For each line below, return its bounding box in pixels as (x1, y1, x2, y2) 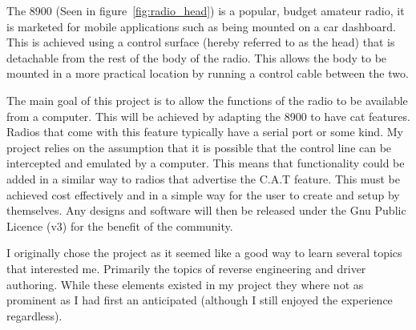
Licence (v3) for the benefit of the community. (6, 217, 233, 234)
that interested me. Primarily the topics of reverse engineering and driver (6, 260, 366, 276)
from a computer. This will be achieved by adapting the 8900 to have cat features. (6, 107, 410, 124)
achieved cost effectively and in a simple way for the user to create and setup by (6, 186, 400, 203)
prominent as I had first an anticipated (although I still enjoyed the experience (6, 292, 393, 308)
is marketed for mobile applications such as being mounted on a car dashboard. (6, 18, 396, 34)
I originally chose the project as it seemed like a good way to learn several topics (6, 244, 402, 261)
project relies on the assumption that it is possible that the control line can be (6, 139, 392, 155)
